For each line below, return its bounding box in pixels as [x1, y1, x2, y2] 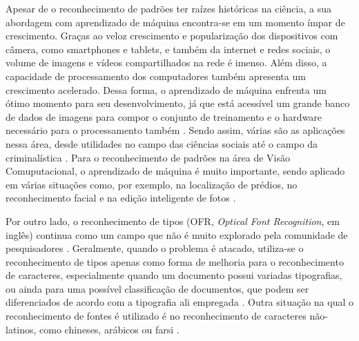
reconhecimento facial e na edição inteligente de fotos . [6, 191, 236, 205]
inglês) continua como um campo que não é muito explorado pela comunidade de [6, 227, 348, 242]
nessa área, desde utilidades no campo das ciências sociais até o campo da [6, 136, 318, 150]
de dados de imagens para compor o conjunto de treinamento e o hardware [6, 109, 322, 124]
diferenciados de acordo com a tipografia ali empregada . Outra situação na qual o [6, 295, 353, 309]
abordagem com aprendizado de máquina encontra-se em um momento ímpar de [6, 14, 345, 29]
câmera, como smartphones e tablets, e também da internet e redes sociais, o [6, 41, 331, 56]
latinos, [6, 322, 37, 336]
